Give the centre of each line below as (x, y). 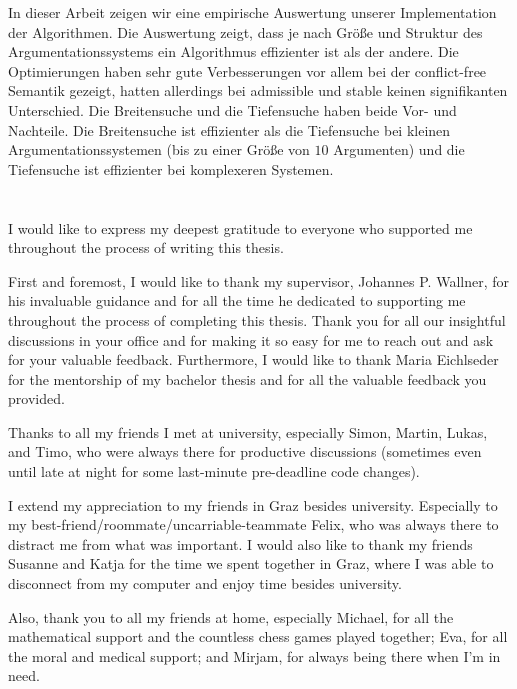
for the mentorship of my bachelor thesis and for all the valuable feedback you (247, 378)
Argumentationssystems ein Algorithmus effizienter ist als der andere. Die (233, 51)
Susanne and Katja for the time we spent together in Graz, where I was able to (251, 563)
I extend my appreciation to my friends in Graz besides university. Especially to (253, 504)
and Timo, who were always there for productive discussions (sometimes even (245, 451)
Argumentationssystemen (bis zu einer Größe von (159, 149)
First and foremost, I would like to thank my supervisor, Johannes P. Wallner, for (258, 280)
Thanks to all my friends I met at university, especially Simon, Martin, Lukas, (248, 431)
